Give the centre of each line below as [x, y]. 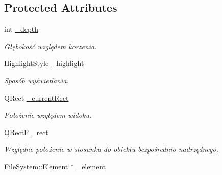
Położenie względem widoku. [48, 115]
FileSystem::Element [36, 166]
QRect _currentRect [36, 97]
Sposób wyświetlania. [36, 80]
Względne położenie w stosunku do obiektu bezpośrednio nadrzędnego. [111, 149]
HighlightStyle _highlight [44, 63]
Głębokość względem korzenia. [51, 46]
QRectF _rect [26, 132]
